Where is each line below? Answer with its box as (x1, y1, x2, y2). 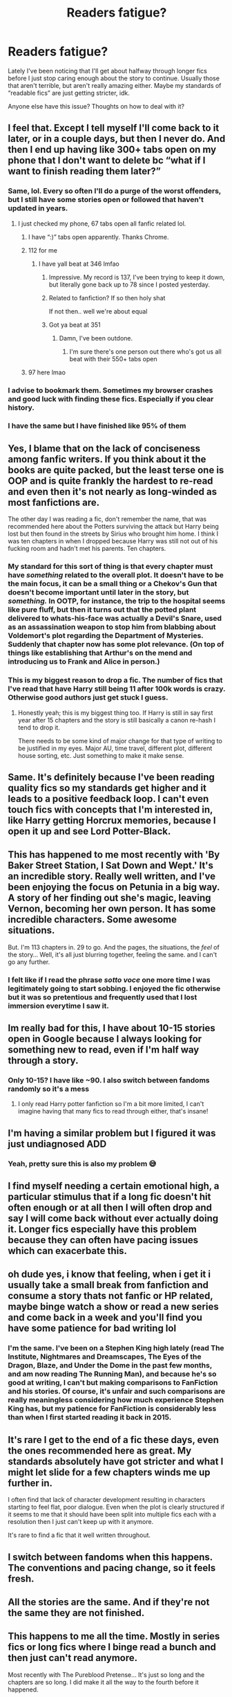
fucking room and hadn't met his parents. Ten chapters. (8, 545, 166, 553)
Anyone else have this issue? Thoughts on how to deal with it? (8, 102, 185, 110)
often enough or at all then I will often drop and (8, 1202, 213, 1214)
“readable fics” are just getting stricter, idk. (8, 89, 130, 97)
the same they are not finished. (8, 1607, 145, 1619)
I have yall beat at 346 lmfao (38, 260, 119, 268)
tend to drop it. (17, 723, 61, 732)
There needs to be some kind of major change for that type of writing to (17, 736, 223, 745)
